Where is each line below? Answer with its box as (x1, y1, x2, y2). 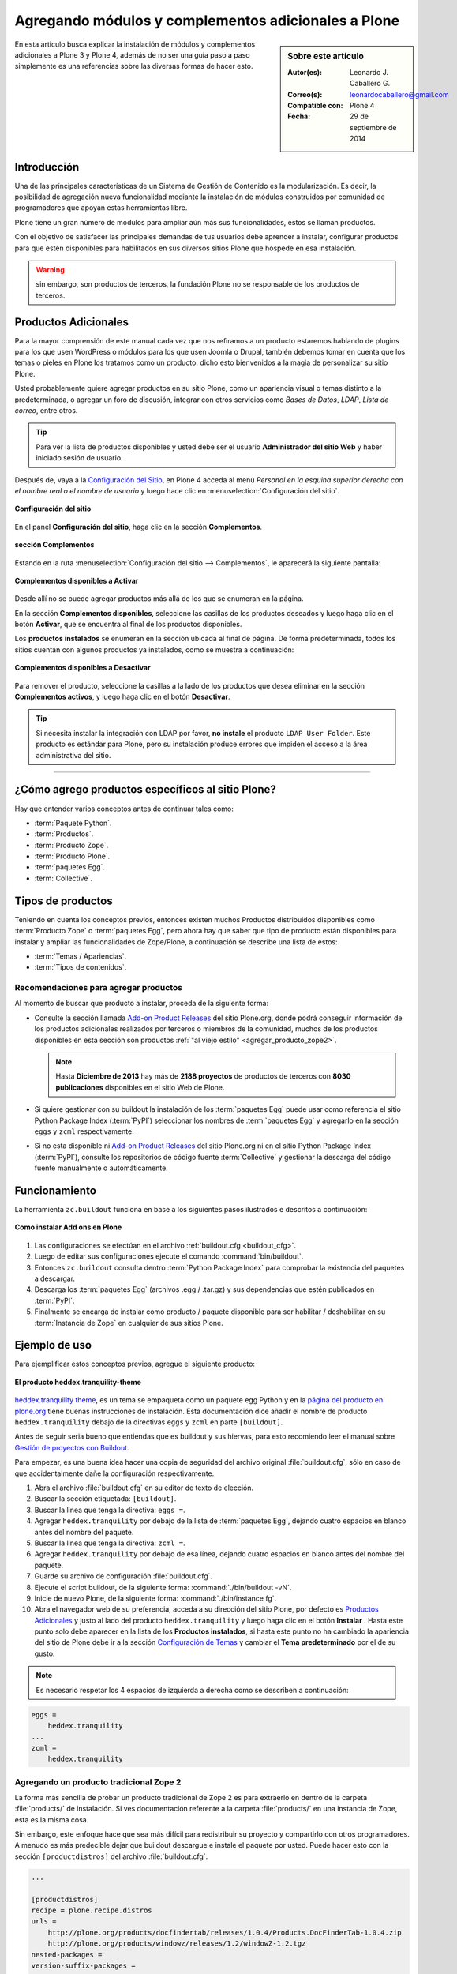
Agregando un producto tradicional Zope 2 (14, 1777, 182, 1788)
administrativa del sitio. (36, 750, 111, 760)
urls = (31, 1917, 57, 1926)
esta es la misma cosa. (14, 1815, 89, 1824)
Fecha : (287, 111, 311, 122)
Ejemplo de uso (14, 1338, 92, 1352)
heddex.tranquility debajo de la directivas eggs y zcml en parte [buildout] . (14, 1417, 283, 1427)
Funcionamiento (14, 1184, 96, 1197)
